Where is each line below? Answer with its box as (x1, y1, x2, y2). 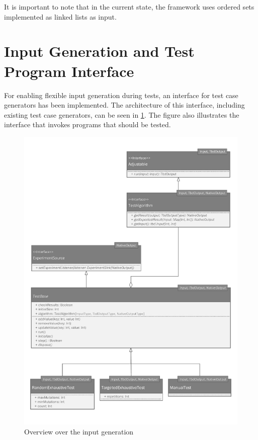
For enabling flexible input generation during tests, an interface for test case (4, 90, 238, 100)
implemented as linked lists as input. (4, 11, 117, 22)
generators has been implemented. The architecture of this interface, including (4, 100, 245, 110)
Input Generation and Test (4, 41, 195, 61)
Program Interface (4, 60, 134, 81)
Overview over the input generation (24, 426, 134, 436)
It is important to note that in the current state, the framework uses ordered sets (4, 2, 254, 12)
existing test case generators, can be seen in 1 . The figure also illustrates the (4, 109, 239, 120)
